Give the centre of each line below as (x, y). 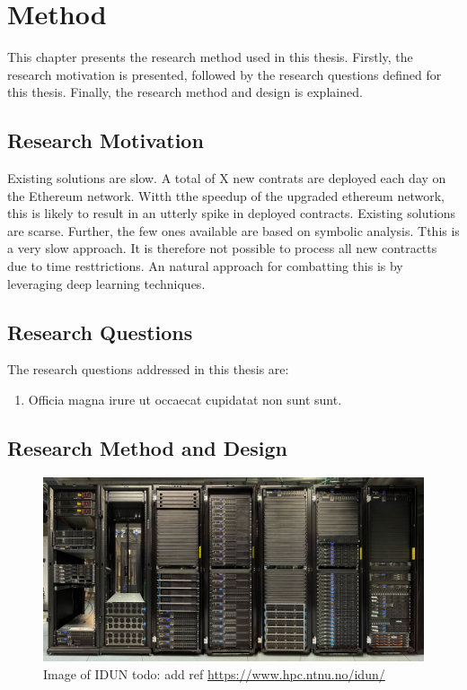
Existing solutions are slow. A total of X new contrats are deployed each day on (227, 178)
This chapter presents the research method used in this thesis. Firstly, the (210, 57)
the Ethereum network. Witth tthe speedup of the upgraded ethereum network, (226, 195)
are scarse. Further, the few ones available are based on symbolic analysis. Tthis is (233, 230)
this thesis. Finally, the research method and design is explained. (185, 92)
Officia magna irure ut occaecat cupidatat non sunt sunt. (185, 400)
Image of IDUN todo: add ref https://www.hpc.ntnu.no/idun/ (214, 673)
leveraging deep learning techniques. (106, 283)
